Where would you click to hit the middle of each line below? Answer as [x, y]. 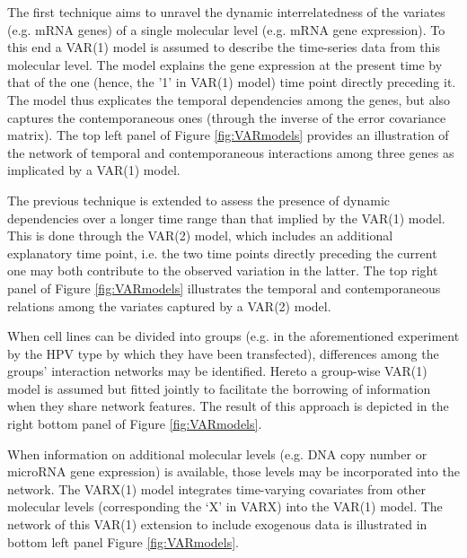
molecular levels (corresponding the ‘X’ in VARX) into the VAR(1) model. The [225, 506]
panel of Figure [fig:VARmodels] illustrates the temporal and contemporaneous [224, 288]
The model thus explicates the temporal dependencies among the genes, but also [229, 99]
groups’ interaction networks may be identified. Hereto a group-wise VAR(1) [217, 371]
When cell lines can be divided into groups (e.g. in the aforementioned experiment [233, 336]
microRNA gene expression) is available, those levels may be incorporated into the [233, 471]
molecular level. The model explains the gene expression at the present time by [225, 64]
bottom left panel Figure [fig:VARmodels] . [123, 541]
